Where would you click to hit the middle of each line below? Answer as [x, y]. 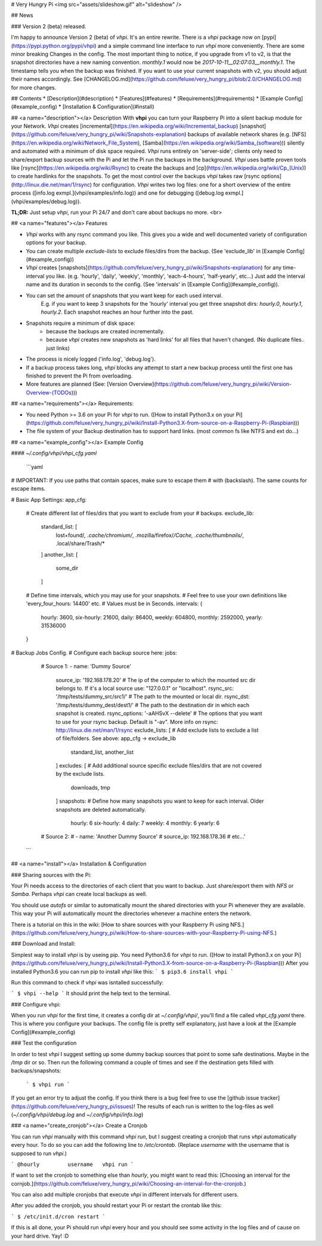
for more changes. [34, 87]
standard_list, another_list [102, 752]
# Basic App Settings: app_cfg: [49, 499]
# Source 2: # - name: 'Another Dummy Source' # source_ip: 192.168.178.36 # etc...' [143, 837]
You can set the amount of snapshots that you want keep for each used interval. [124, 295]
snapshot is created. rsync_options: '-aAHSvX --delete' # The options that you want [159, 713]
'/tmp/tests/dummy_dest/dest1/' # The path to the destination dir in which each [153, 705]
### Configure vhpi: [36, 1004]
